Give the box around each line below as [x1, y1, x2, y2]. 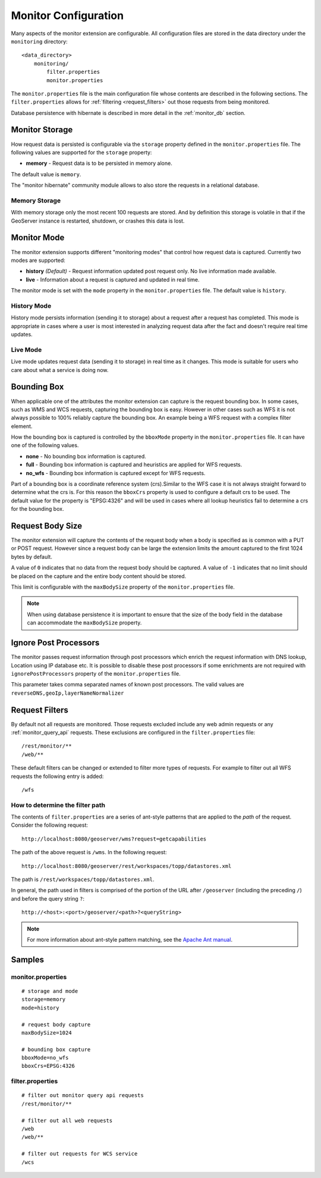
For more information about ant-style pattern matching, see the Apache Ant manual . [27, 936, 233, 943]
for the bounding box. [11, 505, 64, 513]
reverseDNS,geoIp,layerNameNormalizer [11, 689, 124, 696]
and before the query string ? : [11, 895, 84, 902]
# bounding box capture [21, 1046, 91, 1053]
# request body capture [21, 1021, 91, 1028]
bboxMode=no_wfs [21, 1054, 69, 1061]
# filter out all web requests [21, 1117, 113, 1124]
